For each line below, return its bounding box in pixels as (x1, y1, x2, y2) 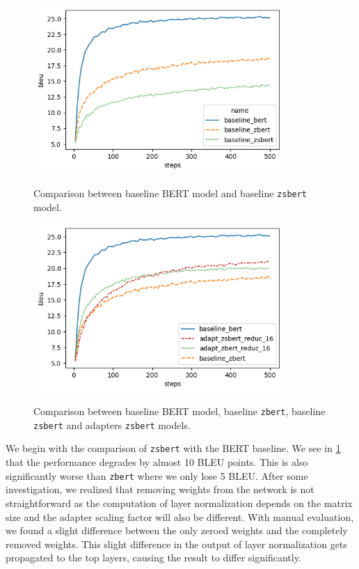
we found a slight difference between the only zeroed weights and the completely (6, 523, 348, 538)
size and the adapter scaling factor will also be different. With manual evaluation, (6, 509, 354, 524)
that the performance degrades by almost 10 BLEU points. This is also (6, 455, 308, 469)
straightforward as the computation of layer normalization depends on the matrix (6, 495, 353, 510)
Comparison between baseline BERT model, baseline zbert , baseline (33, 404, 326, 419)
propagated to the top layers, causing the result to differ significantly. (6, 550, 301, 565)
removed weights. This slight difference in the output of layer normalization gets (6, 536, 347, 551)
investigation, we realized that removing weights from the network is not (6, 482, 314, 497)
